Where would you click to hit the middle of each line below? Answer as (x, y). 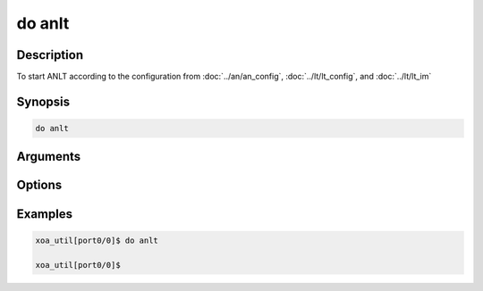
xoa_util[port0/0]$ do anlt (97, 240)
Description (50, 55)
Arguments (49, 157)
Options (39, 185)
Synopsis (43, 101)
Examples (45, 214)
